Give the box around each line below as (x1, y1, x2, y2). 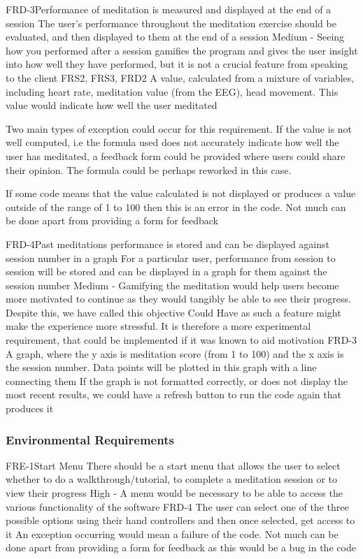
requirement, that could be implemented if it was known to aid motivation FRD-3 (6, 333, 357, 347)
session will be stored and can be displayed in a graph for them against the (6, 264, 327, 279)
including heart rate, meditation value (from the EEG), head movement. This (6, 84, 339, 99)
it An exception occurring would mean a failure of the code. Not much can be (6, 526, 339, 541)
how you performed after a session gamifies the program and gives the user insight (6, 43, 358, 57)
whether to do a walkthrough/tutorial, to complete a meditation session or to (6, 472, 338, 486)
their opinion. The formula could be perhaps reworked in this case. (6, 162, 292, 177)
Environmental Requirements (6, 430, 174, 448)
